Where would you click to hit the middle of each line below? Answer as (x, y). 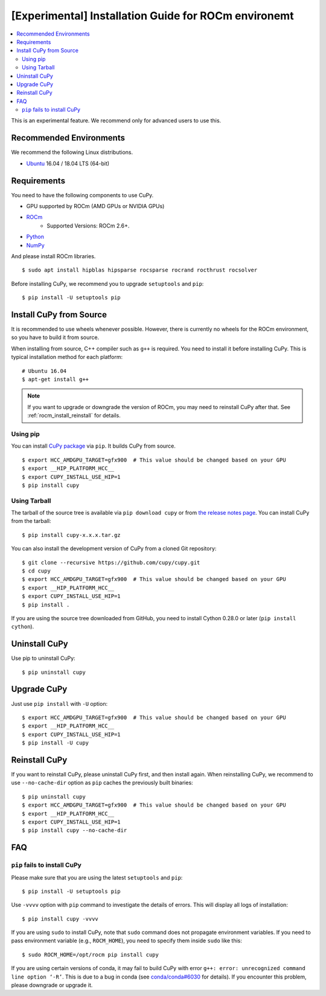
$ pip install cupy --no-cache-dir (75, 830)
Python (35, 237)
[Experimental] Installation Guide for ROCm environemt (152, 16)
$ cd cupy (36, 571)
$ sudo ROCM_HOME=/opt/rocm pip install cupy (91, 954)
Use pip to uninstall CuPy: (43, 658)
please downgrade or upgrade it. (52, 985)
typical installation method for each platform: (67, 357)
